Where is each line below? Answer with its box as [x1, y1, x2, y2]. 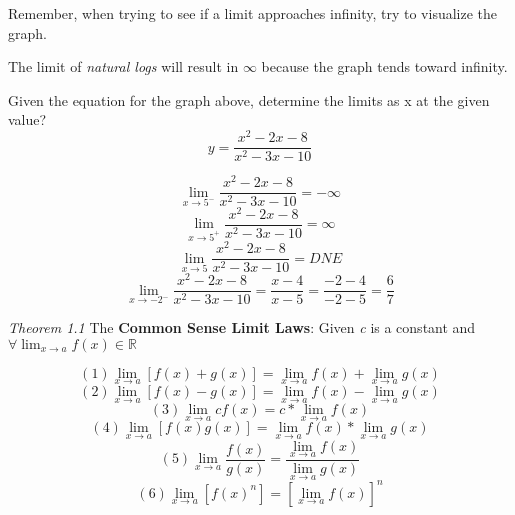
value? [8, 109, 47, 130]
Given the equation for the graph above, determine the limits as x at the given [8, 89, 490, 110]
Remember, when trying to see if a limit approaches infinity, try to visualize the [8, 3, 498, 23]
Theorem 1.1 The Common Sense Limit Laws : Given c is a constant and [8, 317, 476, 338]
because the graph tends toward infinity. [261, 56, 508, 77]
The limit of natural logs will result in [8, 56, 239, 77]
